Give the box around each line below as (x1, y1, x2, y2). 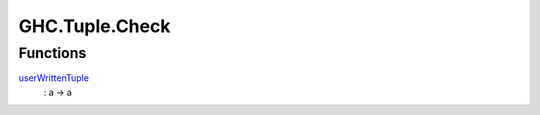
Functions (18, 44, 87, 62)
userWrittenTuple (18, 72, 90, 84)
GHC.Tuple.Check (18, 15, 171, 37)
